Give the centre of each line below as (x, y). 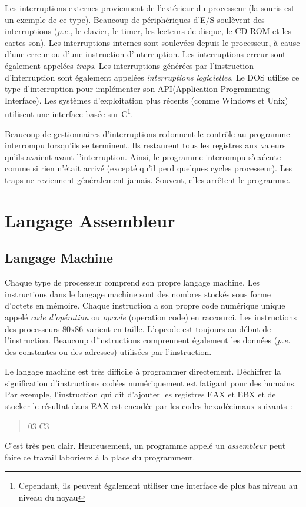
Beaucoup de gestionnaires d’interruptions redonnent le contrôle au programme (147, 133)
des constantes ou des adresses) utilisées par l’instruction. (108, 351)
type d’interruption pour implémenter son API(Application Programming (137, 89)
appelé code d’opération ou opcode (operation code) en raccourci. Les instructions (151, 317)
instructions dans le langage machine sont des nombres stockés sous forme (138, 294)
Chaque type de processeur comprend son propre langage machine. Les (132, 282)
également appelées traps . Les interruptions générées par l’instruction (129, 65)
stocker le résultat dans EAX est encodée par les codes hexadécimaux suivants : (149, 406)
